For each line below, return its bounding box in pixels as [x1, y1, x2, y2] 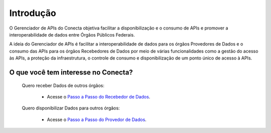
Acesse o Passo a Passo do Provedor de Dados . [47, 116, 147, 122]
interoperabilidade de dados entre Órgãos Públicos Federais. [9, 31, 135, 37]
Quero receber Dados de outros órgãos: [22, 82, 105, 88]
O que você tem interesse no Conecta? [9, 68, 133, 76]
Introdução [9, 7, 56, 18]
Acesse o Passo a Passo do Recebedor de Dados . [47, 93, 151, 99]
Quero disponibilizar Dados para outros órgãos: [22, 105, 120, 111]
